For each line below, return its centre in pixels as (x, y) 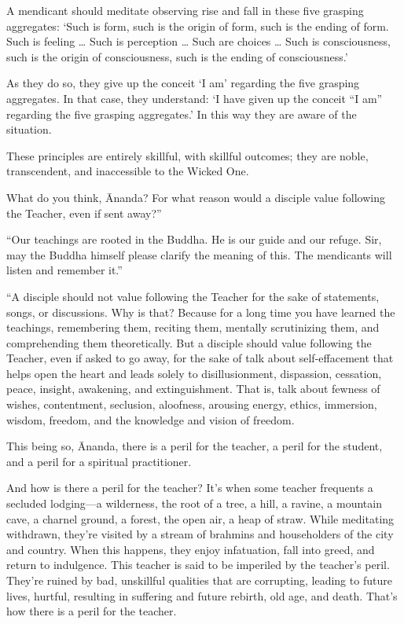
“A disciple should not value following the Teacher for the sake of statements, (193, 296)
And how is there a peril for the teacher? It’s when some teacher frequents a (190, 488)
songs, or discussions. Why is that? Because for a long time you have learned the (201, 312)
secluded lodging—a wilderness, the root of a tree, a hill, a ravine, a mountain (194, 503)
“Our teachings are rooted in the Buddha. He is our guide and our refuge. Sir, (194, 239)
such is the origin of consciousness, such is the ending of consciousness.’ (177, 56)
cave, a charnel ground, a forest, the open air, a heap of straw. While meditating (200, 518)
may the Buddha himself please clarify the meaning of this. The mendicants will (199, 254)
